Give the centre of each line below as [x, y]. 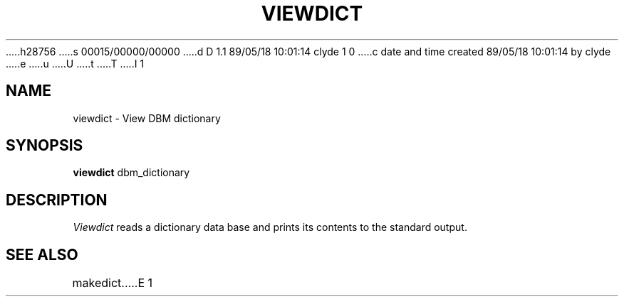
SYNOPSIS [45, 146]
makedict [97, 283]
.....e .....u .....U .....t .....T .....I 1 [75, 63]
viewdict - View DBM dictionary [147, 118]
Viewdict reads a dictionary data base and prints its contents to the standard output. [270, 227]
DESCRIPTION [57, 200]
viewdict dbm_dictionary [131, 173]
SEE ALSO [42, 254]
